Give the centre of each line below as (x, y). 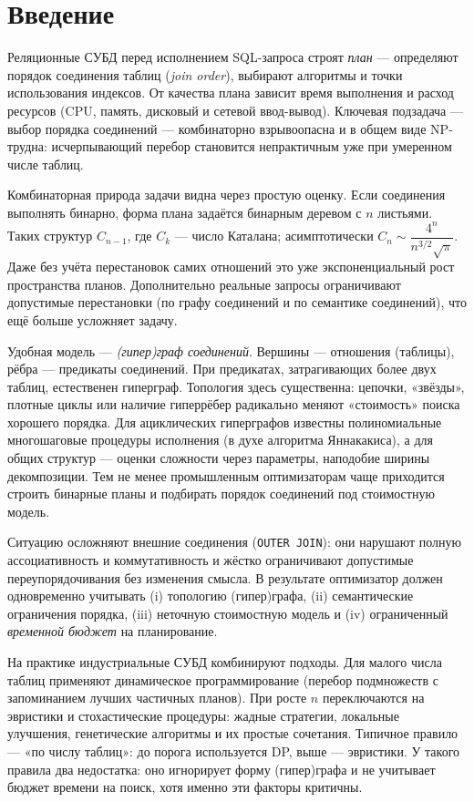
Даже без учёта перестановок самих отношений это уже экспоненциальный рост (231, 267)
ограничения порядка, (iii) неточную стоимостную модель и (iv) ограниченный (228, 613)
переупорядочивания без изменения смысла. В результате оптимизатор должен (225, 577)
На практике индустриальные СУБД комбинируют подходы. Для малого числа (225, 662)
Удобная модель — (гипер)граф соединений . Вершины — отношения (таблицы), (231, 350)
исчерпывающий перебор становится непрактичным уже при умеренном (252, 146)
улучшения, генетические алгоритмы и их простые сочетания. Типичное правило (233, 733)
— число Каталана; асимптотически (274, 236)
